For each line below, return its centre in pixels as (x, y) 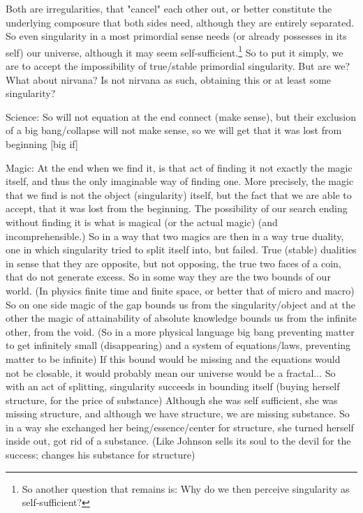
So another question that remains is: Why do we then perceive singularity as (186, 488)
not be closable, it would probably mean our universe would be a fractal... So (171, 372)
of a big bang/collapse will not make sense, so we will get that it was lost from (174, 130)
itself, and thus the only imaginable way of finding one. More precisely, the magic (180, 181)
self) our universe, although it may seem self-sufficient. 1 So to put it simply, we (175, 51)
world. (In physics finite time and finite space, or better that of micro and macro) (180, 290)
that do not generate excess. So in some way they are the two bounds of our (168, 277)
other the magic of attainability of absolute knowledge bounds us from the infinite (181, 318)
